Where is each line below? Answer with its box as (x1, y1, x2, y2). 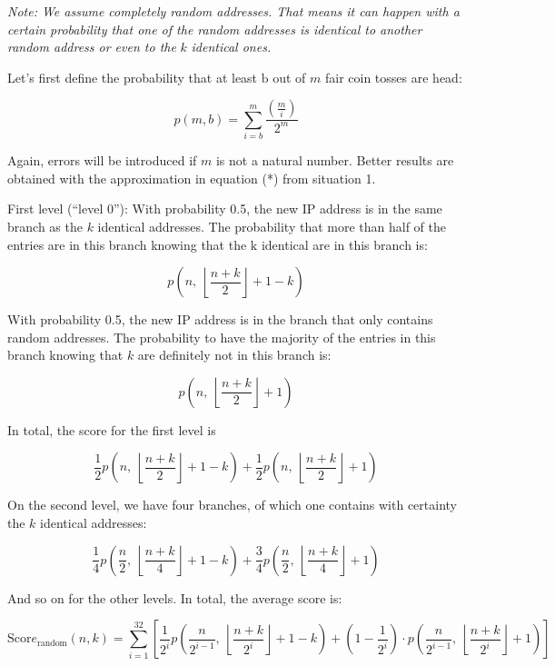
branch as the (7, 216, 83, 235)
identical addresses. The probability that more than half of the (97, 216, 447, 235)
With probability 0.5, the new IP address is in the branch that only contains (7, 310, 433, 329)
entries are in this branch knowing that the (7, 234, 247, 253)
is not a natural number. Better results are (215, 151, 454, 170)
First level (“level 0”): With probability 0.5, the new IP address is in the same (7, 199, 442, 218)
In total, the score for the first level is (7, 420, 216, 439)
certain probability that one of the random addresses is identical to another (7, 19, 422, 38)
